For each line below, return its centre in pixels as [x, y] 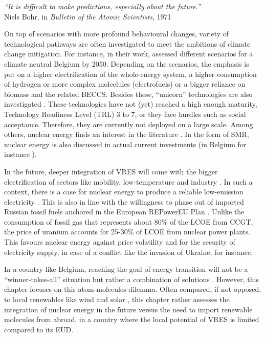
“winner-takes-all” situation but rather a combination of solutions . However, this [131, 279]
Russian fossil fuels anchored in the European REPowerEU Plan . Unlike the [124, 212]
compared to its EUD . [39, 329]
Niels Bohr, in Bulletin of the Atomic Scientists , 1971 [88, 16]
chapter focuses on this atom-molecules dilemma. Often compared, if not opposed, [133, 289]
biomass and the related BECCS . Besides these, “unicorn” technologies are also [128, 94]
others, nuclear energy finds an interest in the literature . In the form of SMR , [127, 134]
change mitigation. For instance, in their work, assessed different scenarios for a [129, 54]
